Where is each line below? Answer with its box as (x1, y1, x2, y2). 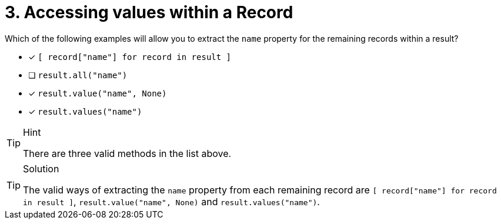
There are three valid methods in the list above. (23, 147, 232, 159)
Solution (23, 162, 59, 175)
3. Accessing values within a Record (5, 2, 293, 22)
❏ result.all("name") (28, 69, 128, 80)
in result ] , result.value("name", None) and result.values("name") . (23, 195, 320, 208)
